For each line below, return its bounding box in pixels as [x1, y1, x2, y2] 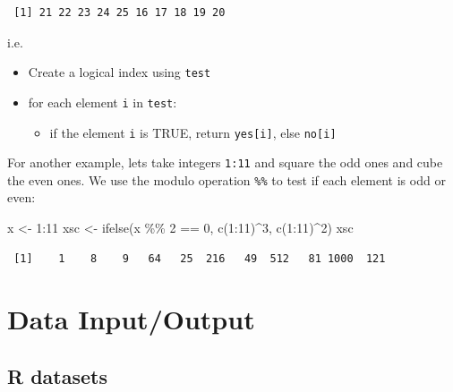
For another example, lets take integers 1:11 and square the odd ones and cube [7, 153, 443, 172]
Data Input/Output [7, 301, 255, 337]
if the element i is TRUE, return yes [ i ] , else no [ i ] [49, 123, 337, 141]
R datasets [7, 362, 107, 390]
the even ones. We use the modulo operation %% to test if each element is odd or [7, 170, 446, 189]
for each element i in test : [28, 92, 177, 111]
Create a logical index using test [28, 63, 211, 81]
